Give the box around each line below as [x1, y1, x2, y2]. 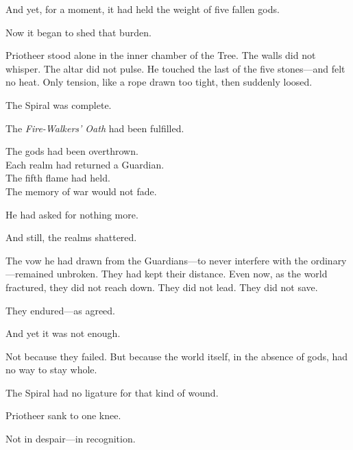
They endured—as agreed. [5, 303, 115, 317]
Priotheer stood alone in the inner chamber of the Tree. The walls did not [5, 48, 316, 62]
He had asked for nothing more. [5, 207, 138, 221]
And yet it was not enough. [5, 326, 121, 340]
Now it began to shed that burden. [5, 25, 151, 39]
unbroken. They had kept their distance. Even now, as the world [56, 266, 328, 281]
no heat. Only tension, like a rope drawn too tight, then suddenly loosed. [5, 75, 313, 89]
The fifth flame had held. [5, 171, 110, 185]
